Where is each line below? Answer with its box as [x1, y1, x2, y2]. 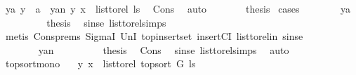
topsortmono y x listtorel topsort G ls [5, 56, 196, 71]
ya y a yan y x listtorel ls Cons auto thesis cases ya [5, 1, 350, 15]
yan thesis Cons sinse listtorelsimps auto [38, 42, 289, 57]
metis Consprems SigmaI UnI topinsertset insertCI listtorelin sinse [5, 29, 303, 43]
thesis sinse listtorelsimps [46, 15, 166, 29]
